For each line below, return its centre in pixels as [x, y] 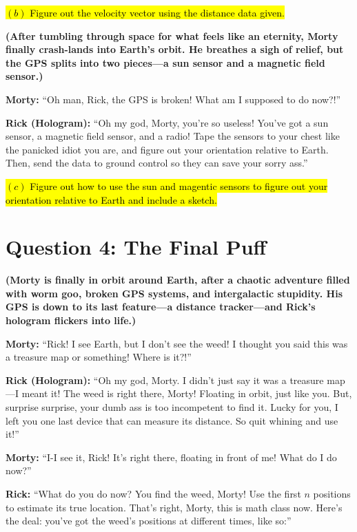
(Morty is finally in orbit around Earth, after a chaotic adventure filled [178, 280]
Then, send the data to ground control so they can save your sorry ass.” [157, 163]
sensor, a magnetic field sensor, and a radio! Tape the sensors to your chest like [173, 136]
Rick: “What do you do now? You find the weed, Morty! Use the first [153, 493]
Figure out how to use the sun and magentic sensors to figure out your [179, 185]
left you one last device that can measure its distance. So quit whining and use [172, 420]
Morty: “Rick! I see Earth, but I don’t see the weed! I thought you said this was [177, 343]
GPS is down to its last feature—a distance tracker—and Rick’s [161, 307]
